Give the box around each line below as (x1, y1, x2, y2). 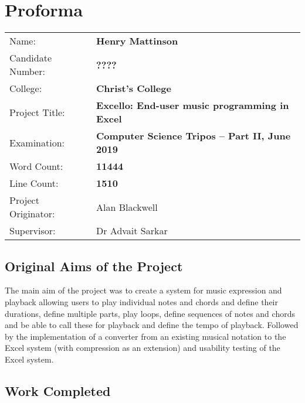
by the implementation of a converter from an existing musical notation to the (5, 330, 286, 342)
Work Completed (5, 381, 111, 399)
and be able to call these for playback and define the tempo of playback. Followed (5, 319, 299, 331)
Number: (9, 64, 45, 78)
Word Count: (9, 159, 63, 173)
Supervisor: (9, 224, 56, 238)
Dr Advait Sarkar (96, 224, 168, 238)
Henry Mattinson (96, 34, 178, 48)
